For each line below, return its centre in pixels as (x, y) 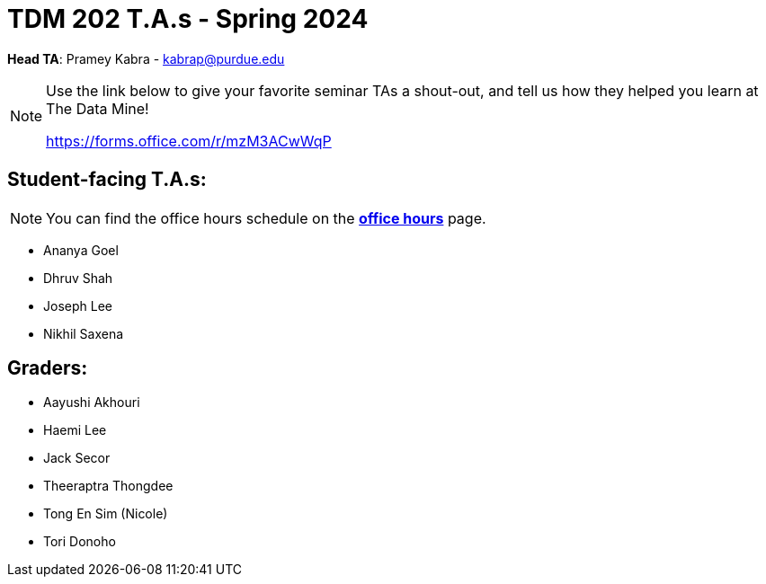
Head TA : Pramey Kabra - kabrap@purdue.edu (146, 58)
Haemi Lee (75, 430)
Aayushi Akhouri (92, 403)
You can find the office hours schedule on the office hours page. (266, 218)
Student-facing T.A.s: (107, 180)
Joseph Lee (78, 305)
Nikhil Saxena (84, 333)
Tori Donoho (80, 542)
